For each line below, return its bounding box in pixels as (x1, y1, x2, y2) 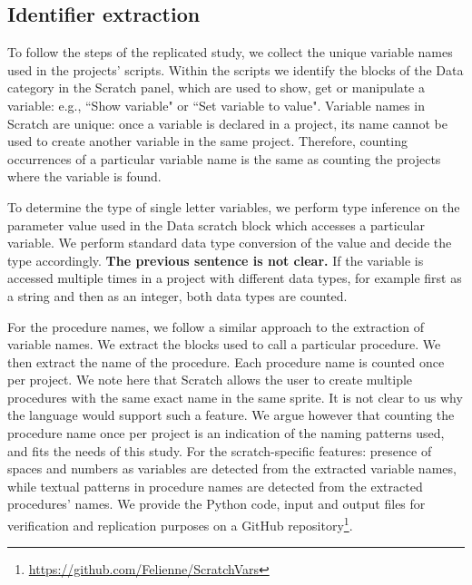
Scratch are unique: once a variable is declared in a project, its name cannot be (7, 113, 447, 132)
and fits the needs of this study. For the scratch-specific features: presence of (7, 441, 432, 460)
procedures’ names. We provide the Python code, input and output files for (7, 494, 426, 513)
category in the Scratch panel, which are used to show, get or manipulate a (7, 78, 425, 97)
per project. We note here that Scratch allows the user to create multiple (7, 370, 413, 389)
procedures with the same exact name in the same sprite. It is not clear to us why (7, 387, 463, 406)
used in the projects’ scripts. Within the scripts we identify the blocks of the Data (7, 60, 464, 79)
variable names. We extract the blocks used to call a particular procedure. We (7, 335, 441, 354)
